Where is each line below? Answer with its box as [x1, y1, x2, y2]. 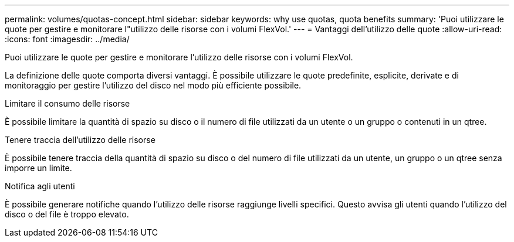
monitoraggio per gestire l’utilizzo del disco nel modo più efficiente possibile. [5, 80, 302, 90]
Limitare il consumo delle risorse [5, 98, 130, 108]
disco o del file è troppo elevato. [5, 209, 129, 219]
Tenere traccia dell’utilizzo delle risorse [5, 135, 155, 145]
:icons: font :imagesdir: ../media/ [5, 34, 130, 44]
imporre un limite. [5, 163, 72, 173]
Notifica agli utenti [5, 181, 75, 191]
